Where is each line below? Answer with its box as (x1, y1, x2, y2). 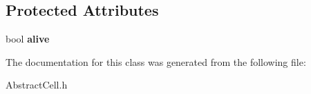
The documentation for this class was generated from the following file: (6, 54, 306, 69)
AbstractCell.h (6, 78, 68, 92)
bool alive (6, 32, 50, 46)
